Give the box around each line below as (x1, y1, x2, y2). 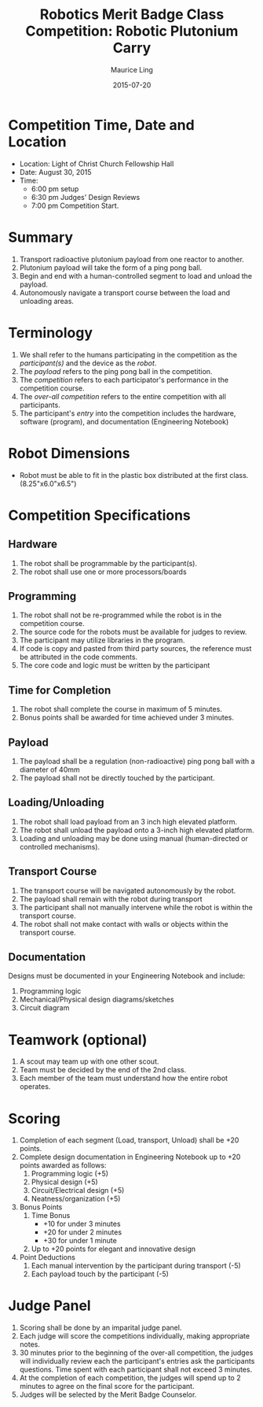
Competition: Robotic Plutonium (25, 22, 239, 40)
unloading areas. (19, 296, 75, 305)
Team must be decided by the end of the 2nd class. (19, 1065, 187, 1075)
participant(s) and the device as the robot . (19, 358, 157, 368)
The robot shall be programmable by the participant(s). (19, 558, 198, 568)
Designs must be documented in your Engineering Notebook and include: (8, 971, 246, 981)
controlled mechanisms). (19, 842, 100, 851)
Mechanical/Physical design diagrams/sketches (19, 994, 174, 1005)
